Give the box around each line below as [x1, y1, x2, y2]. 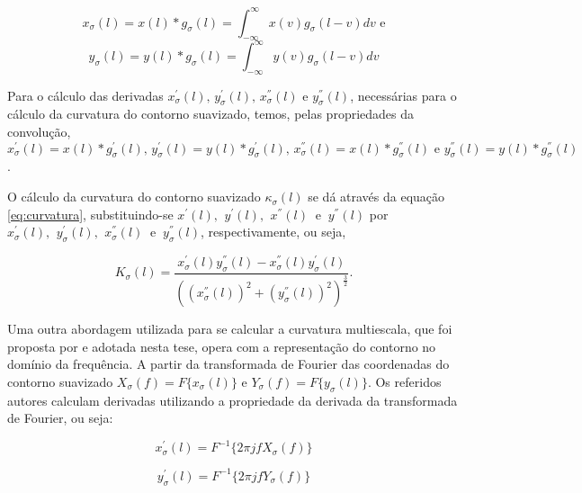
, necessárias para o [350, 85, 457, 104]
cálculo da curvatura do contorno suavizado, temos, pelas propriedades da [7, 104, 415, 123]
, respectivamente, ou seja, [201, 222, 346, 241]
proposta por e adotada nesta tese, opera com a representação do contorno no [7, 336, 436, 355]
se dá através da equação [308, 187, 445, 206]
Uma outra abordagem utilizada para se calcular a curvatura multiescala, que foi [7, 319, 452, 338]
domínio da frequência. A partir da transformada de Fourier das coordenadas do [7, 354, 450, 373]
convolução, [7, 121, 71, 140]
